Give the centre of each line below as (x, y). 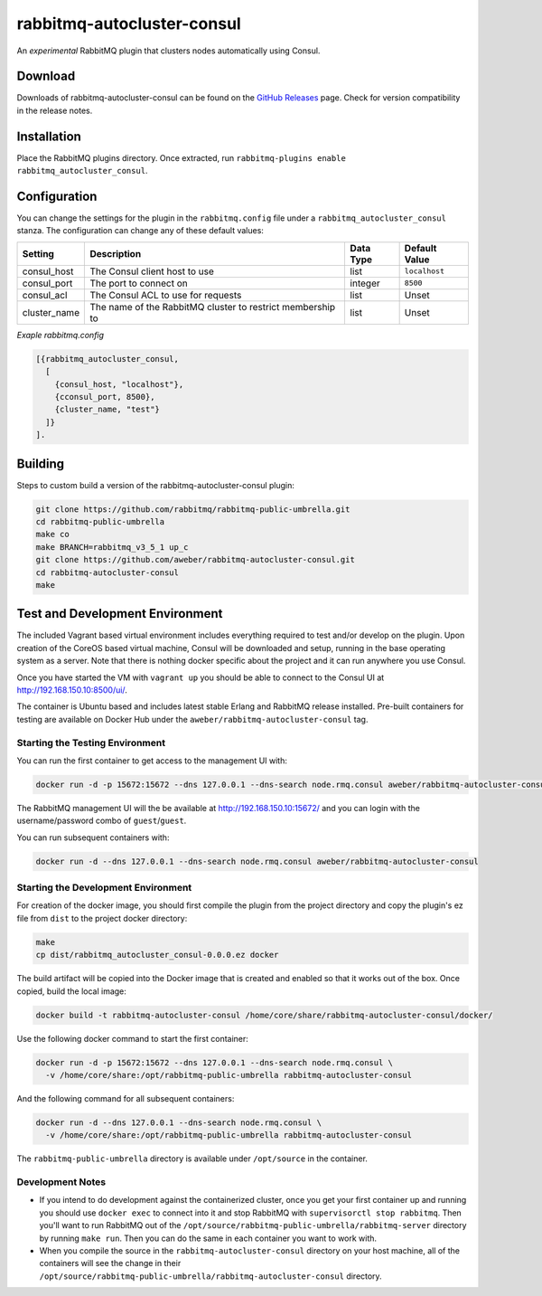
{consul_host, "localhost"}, (119, 384)
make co (52, 534)
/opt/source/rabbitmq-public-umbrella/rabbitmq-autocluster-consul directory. (211, 1276)
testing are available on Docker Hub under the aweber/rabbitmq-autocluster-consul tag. (192, 719)
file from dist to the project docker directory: (102, 918)
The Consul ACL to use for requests (166, 295)
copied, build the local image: (71, 991)
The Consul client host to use (152, 271)
